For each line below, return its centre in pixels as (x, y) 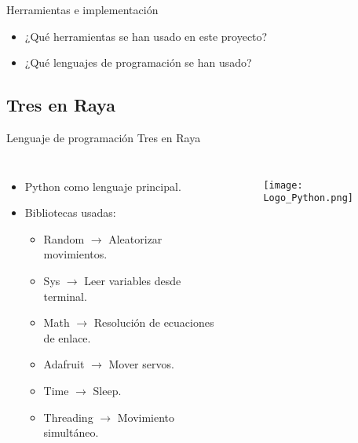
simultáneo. (71, 432)
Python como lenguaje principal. (103, 186)
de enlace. (67, 337)
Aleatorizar (135, 238)
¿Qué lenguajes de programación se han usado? (138, 62)
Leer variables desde (133, 280)
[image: (283, 185)
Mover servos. (141, 364)
